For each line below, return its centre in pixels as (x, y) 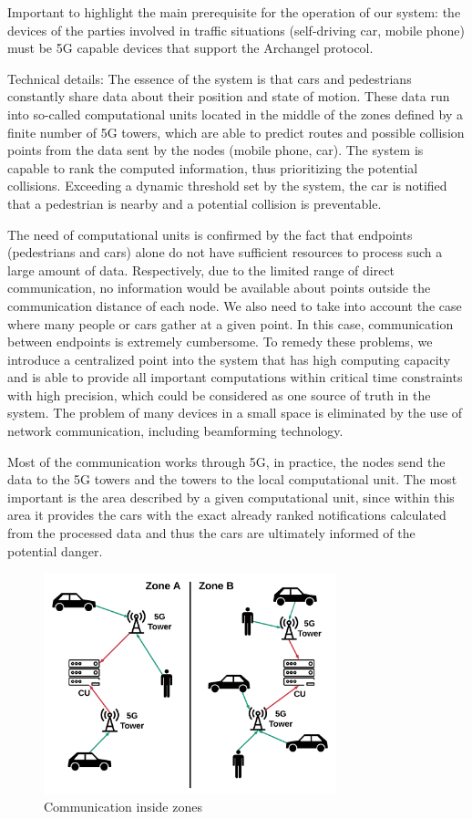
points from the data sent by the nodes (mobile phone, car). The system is (215, 150)
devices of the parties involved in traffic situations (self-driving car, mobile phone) (236, 30)
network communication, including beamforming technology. (175, 431)
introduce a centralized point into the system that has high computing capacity (229, 359)
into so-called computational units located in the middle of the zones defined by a (235, 114)
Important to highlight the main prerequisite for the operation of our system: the (234, 12)
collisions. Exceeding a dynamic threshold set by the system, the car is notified (227, 186)
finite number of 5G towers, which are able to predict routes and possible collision (236, 132)
